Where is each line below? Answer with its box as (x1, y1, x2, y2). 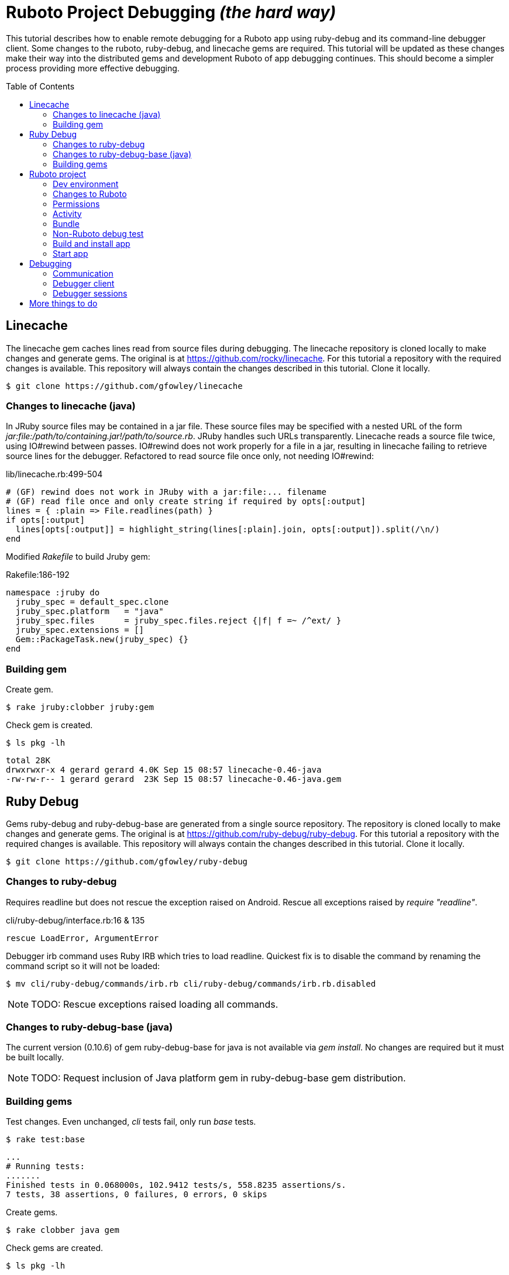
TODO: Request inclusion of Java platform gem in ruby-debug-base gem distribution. (31, 1072, 406, 1084)
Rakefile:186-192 (6, 570, 70, 580)
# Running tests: (6, 1162, 85, 1171)
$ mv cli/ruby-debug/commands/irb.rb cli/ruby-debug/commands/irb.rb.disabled (6, 978, 376, 988)
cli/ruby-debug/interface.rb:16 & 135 (6, 915, 145, 925)
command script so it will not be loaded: (6, 960, 160, 971)
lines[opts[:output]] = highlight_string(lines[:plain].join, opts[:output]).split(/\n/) (15, 525, 440, 535)
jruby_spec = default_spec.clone (15, 597, 169, 607)
